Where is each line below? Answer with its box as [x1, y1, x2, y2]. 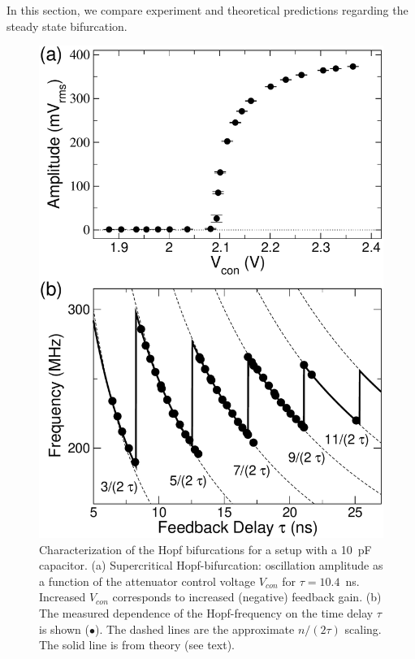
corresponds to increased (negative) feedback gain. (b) [112, 588, 382, 605]
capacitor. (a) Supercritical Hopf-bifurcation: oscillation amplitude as [39, 557, 383, 574]
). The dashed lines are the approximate [94, 620, 295, 637]
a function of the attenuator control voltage [39, 572, 256, 589]
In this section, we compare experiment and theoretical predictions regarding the [6, 2, 409, 18]
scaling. [344, 620, 382, 637]
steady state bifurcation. [6, 17, 128, 34]
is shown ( [39, 620, 89, 637]
